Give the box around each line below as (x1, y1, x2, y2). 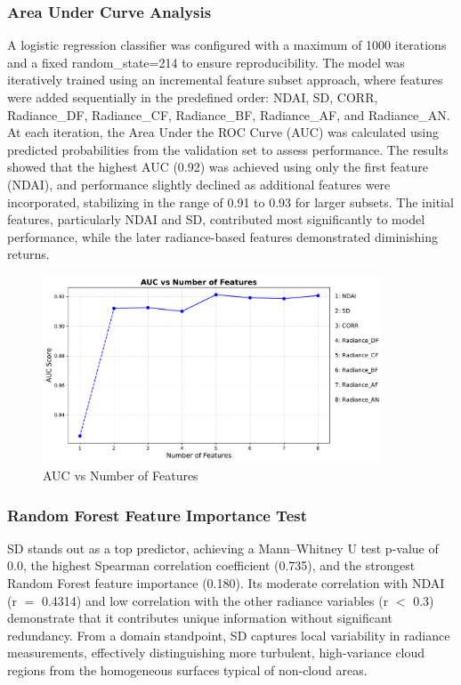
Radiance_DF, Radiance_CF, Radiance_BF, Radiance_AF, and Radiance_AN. (7, 105, 450, 124)
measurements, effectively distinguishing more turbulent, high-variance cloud (7, 643, 425, 662)
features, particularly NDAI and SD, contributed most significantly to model (7, 210, 425, 229)
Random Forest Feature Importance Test (7, 504, 307, 526)
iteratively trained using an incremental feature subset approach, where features (7, 70, 443, 89)
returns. (7, 245, 50, 263)
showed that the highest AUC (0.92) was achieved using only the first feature (7, 157, 428, 176)
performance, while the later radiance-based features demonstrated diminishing (7, 227, 438, 246)
